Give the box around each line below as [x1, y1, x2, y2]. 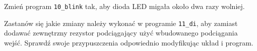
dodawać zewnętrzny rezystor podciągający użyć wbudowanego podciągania [4, 27, 238, 38]
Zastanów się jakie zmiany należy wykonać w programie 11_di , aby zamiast [4, 17, 238, 28]
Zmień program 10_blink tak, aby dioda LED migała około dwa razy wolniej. [4, 1, 245, 11]
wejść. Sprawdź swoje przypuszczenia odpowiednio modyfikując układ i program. [4, 37, 253, 47]
